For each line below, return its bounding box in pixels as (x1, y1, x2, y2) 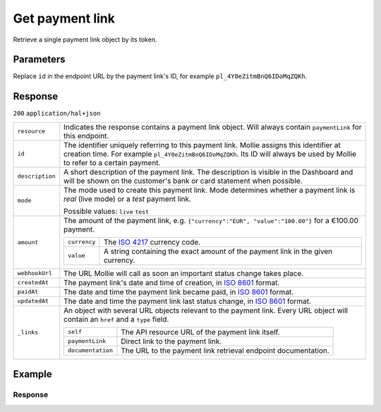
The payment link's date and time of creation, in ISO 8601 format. (64, 277, 280, 287)
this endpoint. (64, 131, 109, 140)
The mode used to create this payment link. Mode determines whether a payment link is (64, 185, 356, 195)
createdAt (17, 279, 49, 286)
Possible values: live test (64, 206, 150, 216)
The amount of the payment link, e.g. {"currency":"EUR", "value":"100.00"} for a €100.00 (64, 215, 359, 225)
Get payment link (13, 11, 116, 26)
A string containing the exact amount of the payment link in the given (103, 246, 333, 256)
